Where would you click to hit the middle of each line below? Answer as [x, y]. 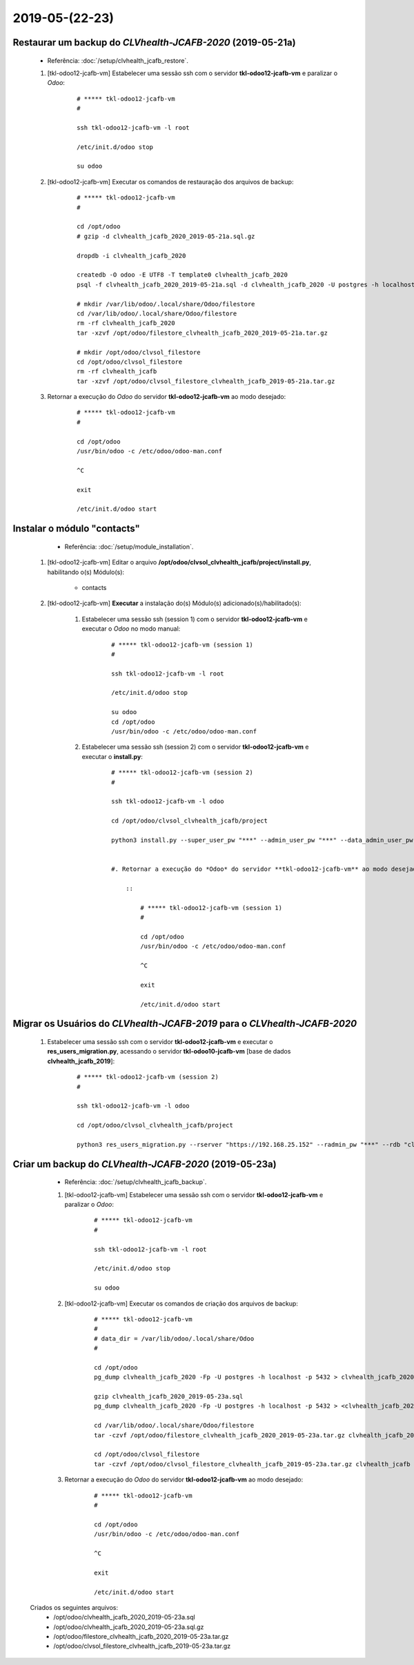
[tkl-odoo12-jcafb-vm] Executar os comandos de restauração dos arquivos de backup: [170, 181]
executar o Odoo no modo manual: [131, 629]
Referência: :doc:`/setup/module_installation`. [129, 546]
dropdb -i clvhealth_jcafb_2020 [131, 256]
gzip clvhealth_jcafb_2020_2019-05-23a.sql [169, 1397]
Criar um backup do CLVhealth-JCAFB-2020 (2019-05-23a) [145, 1164]
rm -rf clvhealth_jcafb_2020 [126, 323]
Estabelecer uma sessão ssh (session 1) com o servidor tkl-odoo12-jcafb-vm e [195, 619]
